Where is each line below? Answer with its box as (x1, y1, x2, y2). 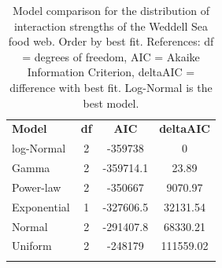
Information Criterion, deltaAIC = (27, 64, 195, 80)
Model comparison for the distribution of (12, 2, 209, 18)
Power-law (12, 178, 61, 195)
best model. (83, 94, 139, 111)
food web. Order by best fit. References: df (8, 33, 214, 50)
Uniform (12, 237, 52, 254)
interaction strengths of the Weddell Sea (13, 17, 208, 34)
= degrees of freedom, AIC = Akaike (22, 48, 200, 64)
